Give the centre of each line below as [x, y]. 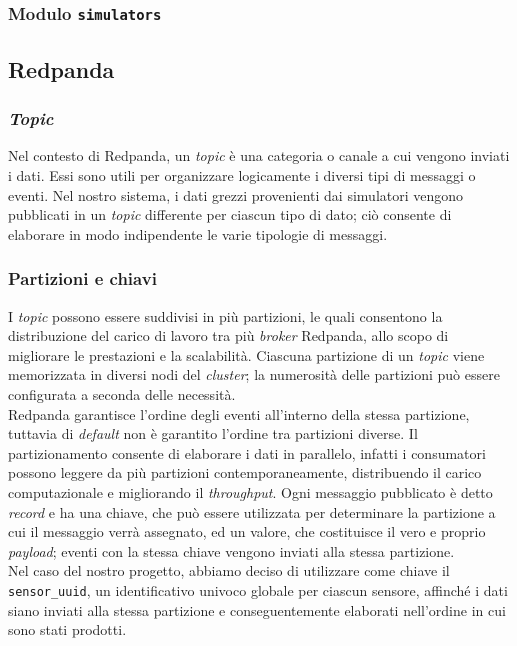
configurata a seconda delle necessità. [122, 393]
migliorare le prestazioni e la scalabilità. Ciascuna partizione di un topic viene [246, 354]
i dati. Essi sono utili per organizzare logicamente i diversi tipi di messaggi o [242, 175]
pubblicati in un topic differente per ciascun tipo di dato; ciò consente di [230, 214]
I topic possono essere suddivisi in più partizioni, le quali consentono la [225, 315]
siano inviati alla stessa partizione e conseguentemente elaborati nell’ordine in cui [257, 609]
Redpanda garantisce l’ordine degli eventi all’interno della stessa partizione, [239, 413]
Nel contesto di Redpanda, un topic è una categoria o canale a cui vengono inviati [259, 155]
